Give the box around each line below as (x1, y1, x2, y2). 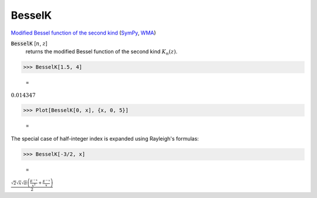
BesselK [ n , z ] (11, 40, 48, 47)
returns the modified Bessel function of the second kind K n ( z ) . (25, 48, 178, 57)
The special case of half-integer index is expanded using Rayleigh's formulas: (11, 135, 199, 142)
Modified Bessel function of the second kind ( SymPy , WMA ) (11, 29, 156, 36)
